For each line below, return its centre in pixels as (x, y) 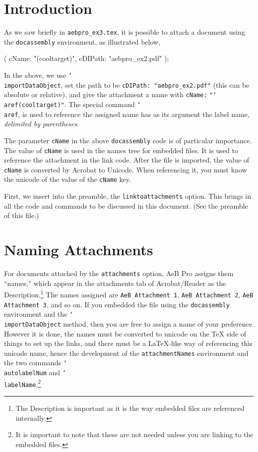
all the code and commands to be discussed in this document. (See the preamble (126, 205)
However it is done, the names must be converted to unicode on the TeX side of (125, 333)
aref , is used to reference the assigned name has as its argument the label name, (127, 114)
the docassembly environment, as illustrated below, (82, 41)
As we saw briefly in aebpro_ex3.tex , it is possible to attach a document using (125, 32)
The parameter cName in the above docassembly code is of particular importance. (128, 140)
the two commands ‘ (35, 363)
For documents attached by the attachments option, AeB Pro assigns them (119, 273)
